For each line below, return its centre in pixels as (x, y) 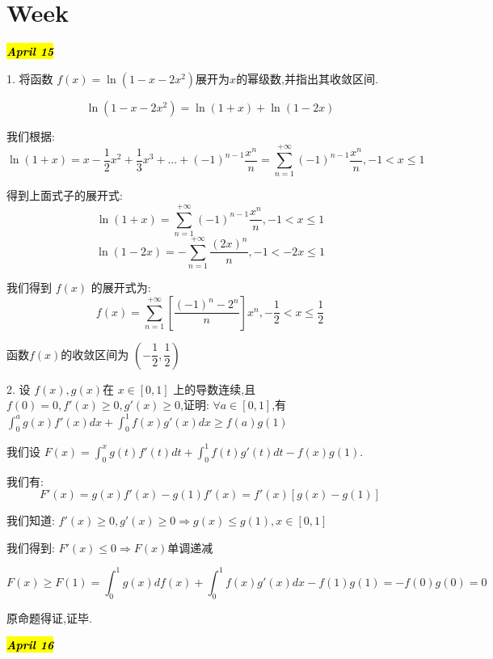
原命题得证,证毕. (49, 617)
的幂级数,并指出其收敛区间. (307, 78)
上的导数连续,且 (215, 389)
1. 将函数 (30, 78)
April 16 (30, 645)
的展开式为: (121, 287)
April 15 (30, 51)
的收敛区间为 (95, 354)
